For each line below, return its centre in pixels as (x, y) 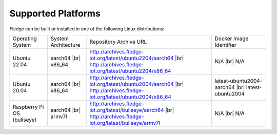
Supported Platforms (55, 13)
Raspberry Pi (28, 107)
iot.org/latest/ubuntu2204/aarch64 (132, 58)
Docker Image (232, 39)
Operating (25, 39)
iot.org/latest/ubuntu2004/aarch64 (132, 84)
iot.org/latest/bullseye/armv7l (125, 123)
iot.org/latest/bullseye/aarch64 (127, 110)
